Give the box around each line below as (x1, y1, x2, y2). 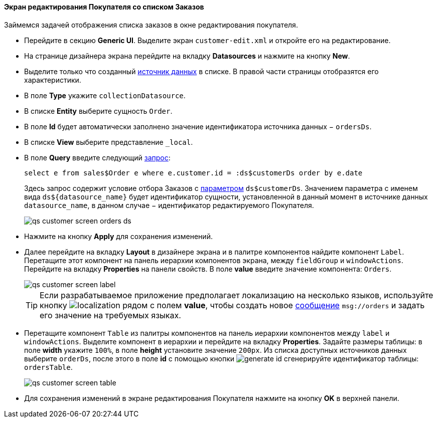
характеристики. (24, 75, 81, 84)
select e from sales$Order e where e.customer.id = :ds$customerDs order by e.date (24, 168, 363, 177)
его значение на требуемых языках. (40, 310, 181, 320)
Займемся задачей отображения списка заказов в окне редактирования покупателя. (4, 20, 298, 29)
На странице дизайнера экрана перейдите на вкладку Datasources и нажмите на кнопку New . (24, 51, 350, 60)
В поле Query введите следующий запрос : (24, 153, 171, 162)
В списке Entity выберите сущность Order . (24, 106, 173, 115)
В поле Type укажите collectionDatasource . (24, 91, 186, 100)
